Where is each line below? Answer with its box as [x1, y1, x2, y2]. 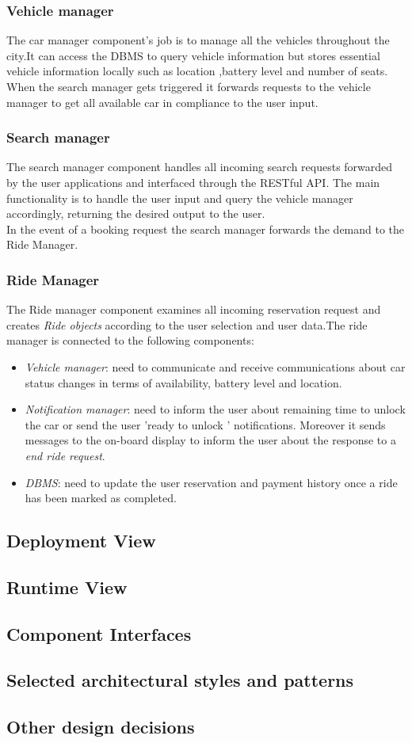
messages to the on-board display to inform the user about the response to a [25, 432, 396, 448]
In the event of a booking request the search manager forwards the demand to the [6, 220, 405, 237]
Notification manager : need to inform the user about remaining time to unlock [25, 401, 406, 417]
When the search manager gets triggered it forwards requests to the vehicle [6, 78, 371, 94]
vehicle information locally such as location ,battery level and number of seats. [6, 63, 388, 79]
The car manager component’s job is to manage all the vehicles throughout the [6, 32, 390, 48]
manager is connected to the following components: [6, 332, 254, 349]
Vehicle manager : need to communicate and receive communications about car [25, 358, 406, 375]
